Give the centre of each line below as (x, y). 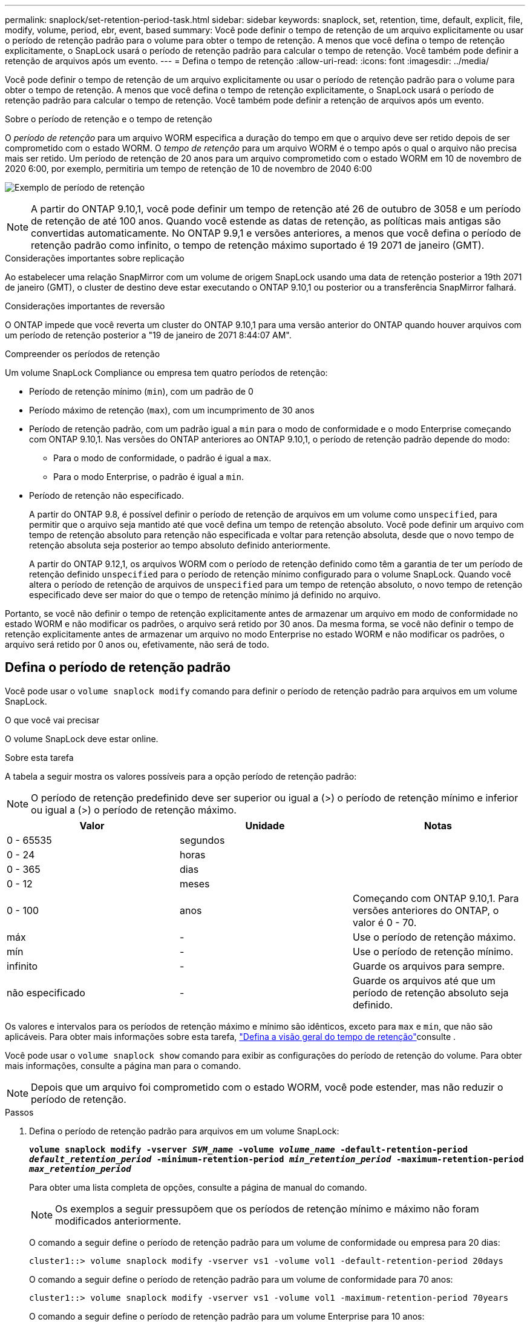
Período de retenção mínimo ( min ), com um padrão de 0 (141, 391)
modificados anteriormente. (118, 1221)
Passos (19, 1112)
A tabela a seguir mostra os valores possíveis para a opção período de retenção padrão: (181, 776)
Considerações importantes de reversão (85, 306)
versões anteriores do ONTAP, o (426, 910)
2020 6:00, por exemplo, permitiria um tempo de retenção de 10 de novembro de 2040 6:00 (188, 169)
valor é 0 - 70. (384, 922)
